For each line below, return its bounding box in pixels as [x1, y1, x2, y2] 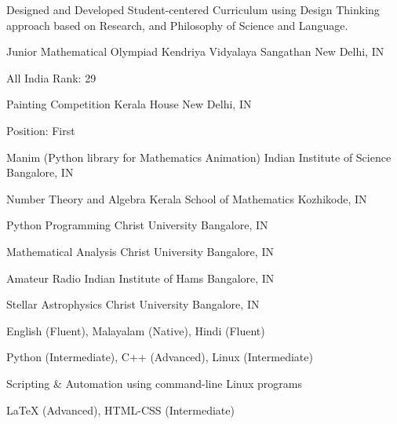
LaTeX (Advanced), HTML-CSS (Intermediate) [6, 401, 235, 418]
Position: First [6, 122, 75, 138]
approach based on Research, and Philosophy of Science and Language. [6, 16, 348, 33]
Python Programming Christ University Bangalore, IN [6, 217, 268, 233]
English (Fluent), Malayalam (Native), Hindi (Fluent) [6, 322, 265, 338]
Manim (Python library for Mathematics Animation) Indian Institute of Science [6, 148, 392, 165]
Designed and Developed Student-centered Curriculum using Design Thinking [6, 2, 380, 17]
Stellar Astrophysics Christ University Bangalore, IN [6, 296, 260, 313]
